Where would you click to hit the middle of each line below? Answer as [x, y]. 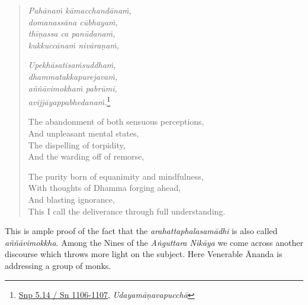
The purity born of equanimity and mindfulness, [116, 176]
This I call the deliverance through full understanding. [127, 211]
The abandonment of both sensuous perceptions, [116, 121]
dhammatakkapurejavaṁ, [73, 76]
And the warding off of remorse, [86, 156]
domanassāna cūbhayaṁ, [73, 22]
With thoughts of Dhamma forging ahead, [105, 188]
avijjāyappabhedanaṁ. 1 [69, 101]
